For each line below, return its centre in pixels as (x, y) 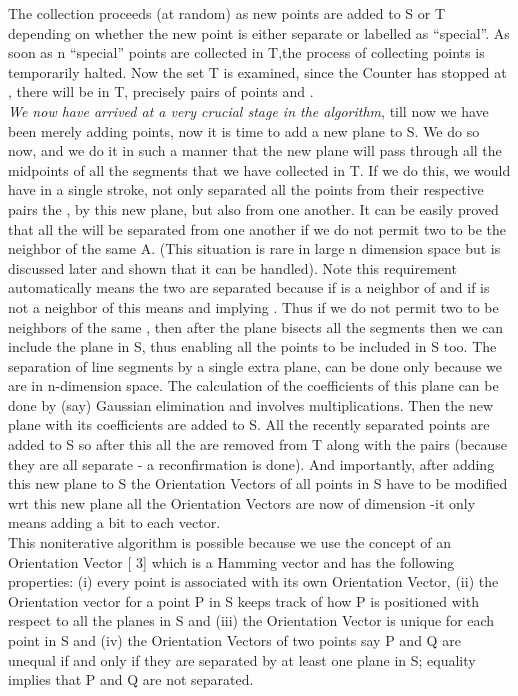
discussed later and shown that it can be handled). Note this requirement (232, 267)
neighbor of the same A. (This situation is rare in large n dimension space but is (254, 248)
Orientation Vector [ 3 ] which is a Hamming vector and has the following (231, 561)
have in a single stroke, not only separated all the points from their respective (246, 189)
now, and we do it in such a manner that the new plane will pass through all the (255, 150)
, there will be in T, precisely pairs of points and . (161, 91)
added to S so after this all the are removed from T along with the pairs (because (258, 444)
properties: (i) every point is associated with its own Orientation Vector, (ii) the (253, 581)
